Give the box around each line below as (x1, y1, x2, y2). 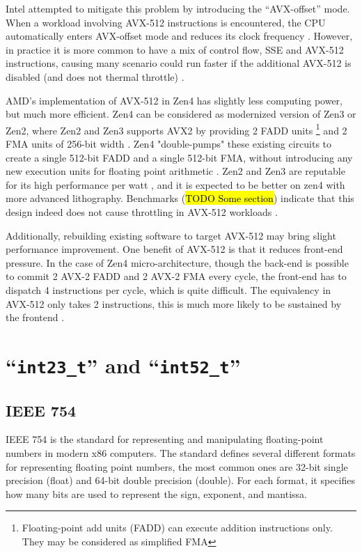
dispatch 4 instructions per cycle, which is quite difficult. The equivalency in (6, 282, 331, 297)
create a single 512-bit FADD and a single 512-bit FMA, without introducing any (6, 150, 353, 164)
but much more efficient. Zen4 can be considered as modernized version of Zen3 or (6, 107, 356, 121)
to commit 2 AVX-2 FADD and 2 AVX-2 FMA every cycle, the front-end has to (6, 269, 347, 283)
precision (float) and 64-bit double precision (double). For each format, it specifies (6, 473, 355, 488)
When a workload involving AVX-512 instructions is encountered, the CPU (6, 15, 326, 29)
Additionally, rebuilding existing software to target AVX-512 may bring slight (6, 228, 336, 242)
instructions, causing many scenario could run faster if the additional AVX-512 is (6, 56, 352, 70)
